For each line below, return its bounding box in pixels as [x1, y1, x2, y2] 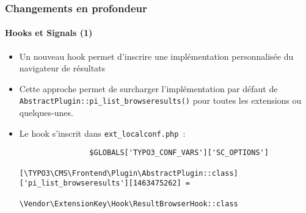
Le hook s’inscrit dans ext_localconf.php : [19, 126, 186, 139]
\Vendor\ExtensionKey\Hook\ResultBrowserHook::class [19, 199, 238, 208]
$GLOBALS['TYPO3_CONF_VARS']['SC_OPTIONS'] [89, 148, 269, 157]
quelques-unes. [19, 106, 73, 119]
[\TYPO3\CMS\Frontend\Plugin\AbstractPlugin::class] [19, 168, 238, 178]
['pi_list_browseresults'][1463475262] [19, 179, 181, 188]
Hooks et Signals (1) [5, 26, 93, 39]
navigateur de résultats [19, 62, 106, 74]
